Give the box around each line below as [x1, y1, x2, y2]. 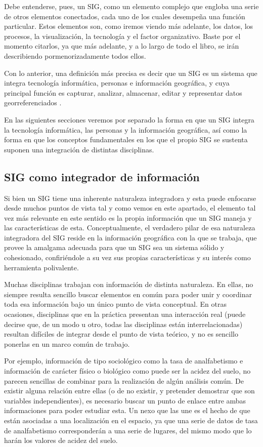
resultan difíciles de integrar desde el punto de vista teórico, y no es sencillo [4, 329, 238, 339]
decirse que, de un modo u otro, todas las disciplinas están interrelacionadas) [4, 318, 243, 329]
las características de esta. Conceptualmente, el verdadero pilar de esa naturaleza [4, 222, 255, 233]
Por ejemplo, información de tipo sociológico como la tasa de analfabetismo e [4, 355, 243, 366]
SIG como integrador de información [4, 169, 200, 184]
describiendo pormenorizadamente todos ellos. [4, 50, 146, 61]
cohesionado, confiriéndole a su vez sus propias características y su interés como [4, 252, 251, 263]
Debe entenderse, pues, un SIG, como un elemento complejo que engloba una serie [4, 1, 259, 11]
